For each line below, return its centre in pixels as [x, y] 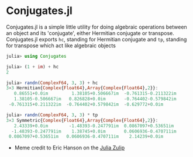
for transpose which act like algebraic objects [61, 46]
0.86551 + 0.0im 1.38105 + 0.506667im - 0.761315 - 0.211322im [95, 94]
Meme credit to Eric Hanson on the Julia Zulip [69, 148]
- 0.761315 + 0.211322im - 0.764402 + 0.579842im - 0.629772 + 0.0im [86, 104]
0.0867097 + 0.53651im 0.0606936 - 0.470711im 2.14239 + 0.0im [86, 137]
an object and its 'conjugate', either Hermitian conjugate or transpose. [90, 33]
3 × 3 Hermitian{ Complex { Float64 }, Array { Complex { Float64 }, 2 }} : [82, 88]
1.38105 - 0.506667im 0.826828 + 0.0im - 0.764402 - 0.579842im [95, 99]
